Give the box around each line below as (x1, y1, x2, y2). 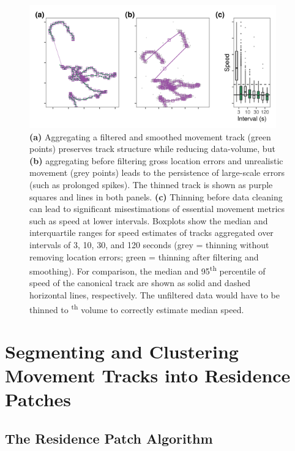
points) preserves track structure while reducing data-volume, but (29, 142, 275, 155)
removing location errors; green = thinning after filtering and (29, 250, 259, 263)
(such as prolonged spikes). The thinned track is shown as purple (29, 178, 273, 191)
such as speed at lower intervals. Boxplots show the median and (29, 214, 268, 227)
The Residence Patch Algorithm (5, 428, 213, 447)
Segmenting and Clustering (5, 339, 239, 363)
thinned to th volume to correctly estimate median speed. (29, 301, 244, 316)
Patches (5, 387, 72, 412)
